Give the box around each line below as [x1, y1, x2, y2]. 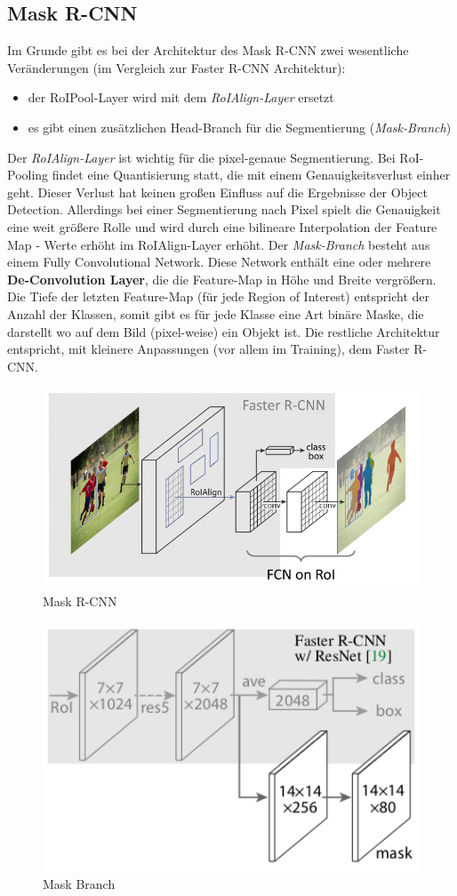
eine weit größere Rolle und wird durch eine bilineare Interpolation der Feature [7, 217, 437, 236]
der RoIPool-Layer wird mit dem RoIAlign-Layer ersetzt [28, 88, 334, 107]
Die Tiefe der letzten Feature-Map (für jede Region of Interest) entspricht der [7, 287, 430, 306]
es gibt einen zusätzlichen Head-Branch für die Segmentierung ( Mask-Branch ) [28, 117, 452, 136]
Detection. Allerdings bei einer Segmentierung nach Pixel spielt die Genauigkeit [7, 200, 441, 219]
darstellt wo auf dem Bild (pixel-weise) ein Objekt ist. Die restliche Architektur [7, 322, 440, 340]
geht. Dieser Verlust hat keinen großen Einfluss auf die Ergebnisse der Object [7, 182, 428, 201]
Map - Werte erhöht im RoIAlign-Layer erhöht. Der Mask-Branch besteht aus [7, 235, 430, 253]
